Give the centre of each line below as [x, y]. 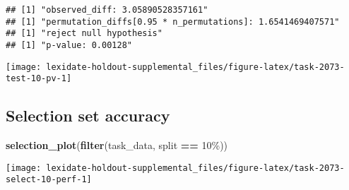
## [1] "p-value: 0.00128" [69, 45]
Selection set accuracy [88, 115]
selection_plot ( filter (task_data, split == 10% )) [117, 145]
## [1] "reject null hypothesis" [84, 34]
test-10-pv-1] [39, 79]
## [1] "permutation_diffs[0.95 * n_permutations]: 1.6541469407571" [173, 22]
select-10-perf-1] [49, 180]
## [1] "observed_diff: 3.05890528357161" [107, 10]
